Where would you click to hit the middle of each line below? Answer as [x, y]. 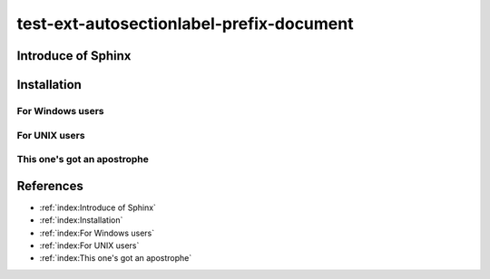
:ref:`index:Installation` [81, 220]
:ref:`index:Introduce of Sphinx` [98, 207]
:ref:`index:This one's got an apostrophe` [116, 258]
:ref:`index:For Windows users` [97, 233]
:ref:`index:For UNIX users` [89, 245]
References [50, 186]
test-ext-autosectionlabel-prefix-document [185, 24]
